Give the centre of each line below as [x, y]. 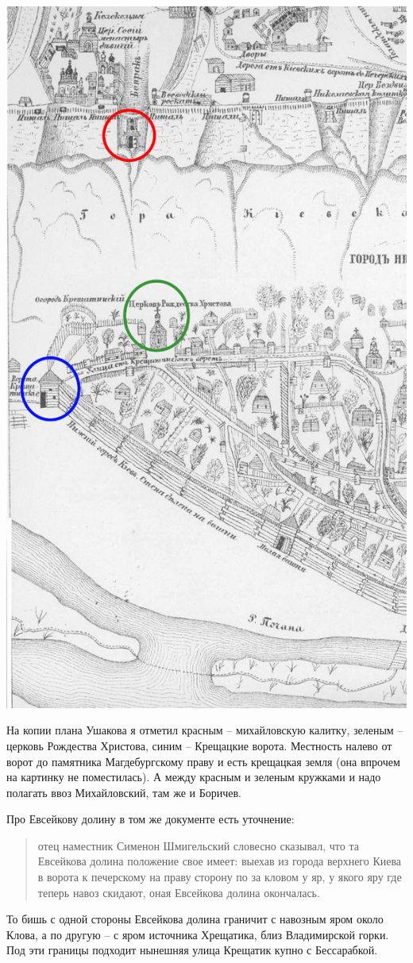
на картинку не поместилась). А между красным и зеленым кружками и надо [194, 777]
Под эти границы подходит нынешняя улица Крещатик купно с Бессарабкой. [192, 950]
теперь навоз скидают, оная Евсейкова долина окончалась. [179, 892]
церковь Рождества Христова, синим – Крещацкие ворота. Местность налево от [199, 745]
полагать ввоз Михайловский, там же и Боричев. [124, 792]
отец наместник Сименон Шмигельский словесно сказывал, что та [198, 845]
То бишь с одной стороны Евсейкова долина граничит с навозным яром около [195, 919]
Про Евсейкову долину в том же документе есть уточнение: [151, 819]
